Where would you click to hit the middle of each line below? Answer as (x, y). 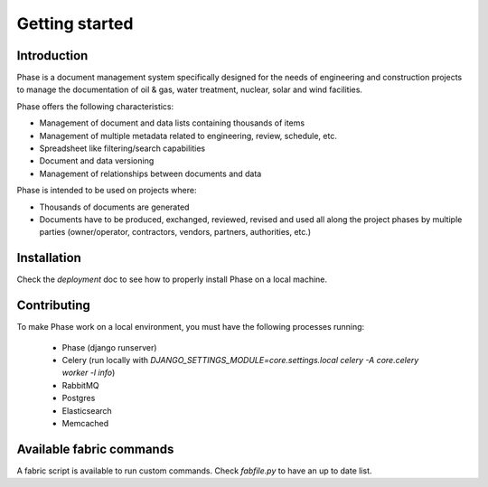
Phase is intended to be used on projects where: (107, 191)
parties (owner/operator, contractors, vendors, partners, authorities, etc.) (175, 232)
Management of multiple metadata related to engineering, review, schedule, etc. (188, 136)
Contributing (53, 306)
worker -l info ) (89, 373)
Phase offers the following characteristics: (95, 106)
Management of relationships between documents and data (150, 173)
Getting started (75, 23)
